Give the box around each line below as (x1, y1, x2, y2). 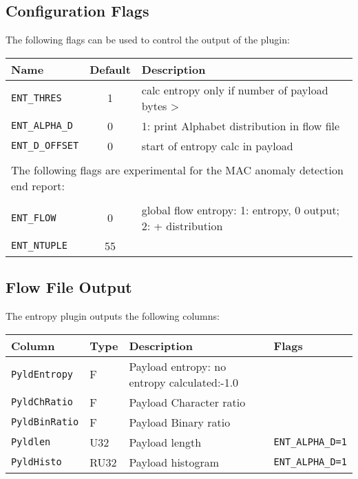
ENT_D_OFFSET (11, 140, 79, 152)
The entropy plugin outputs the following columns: (6, 309, 220, 323)
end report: (11, 177, 65, 194)
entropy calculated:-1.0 (129, 374, 239, 390)
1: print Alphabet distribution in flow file (141, 117, 340, 134)
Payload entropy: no (129, 358, 227, 374)
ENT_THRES (11, 92, 62, 103)
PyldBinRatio (11, 416, 79, 428)
